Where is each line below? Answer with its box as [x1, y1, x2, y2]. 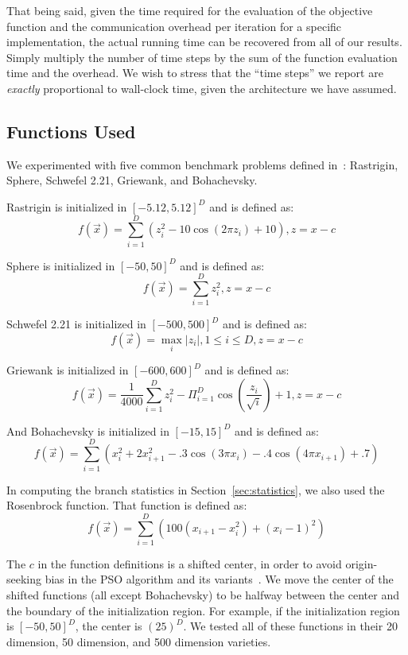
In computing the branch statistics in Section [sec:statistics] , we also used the [6, 481, 385, 498]
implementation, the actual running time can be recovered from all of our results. [6, 33, 402, 50]
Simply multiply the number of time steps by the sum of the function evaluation [6, 48, 398, 65]
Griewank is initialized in [6, 362, 129, 378]
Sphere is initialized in [6, 257, 115, 273]
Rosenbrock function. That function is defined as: [6, 497, 247, 514]
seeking [6, 571, 42, 587]
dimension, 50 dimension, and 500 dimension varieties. [6, 633, 271, 649]
